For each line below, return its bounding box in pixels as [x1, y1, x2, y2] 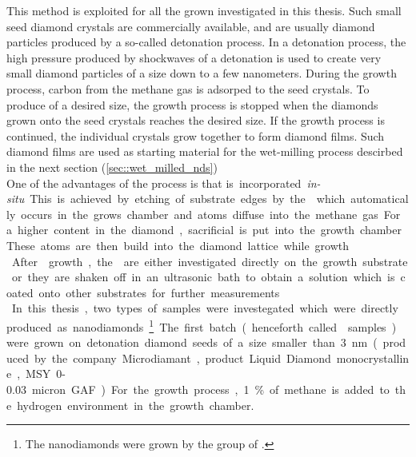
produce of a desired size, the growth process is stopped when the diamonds [6, 96, 378, 113]
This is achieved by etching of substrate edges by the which [30, 190, 346, 207]
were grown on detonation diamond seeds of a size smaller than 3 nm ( [6, 334, 378, 351]
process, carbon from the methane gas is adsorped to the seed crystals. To [6, 80, 370, 97]
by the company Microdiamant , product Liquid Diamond [34, 349, 331, 366]
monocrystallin [336, 349, 410, 366]
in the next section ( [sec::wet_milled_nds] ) [6, 158, 218, 175]
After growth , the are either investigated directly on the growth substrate [11, 252, 408, 269]
